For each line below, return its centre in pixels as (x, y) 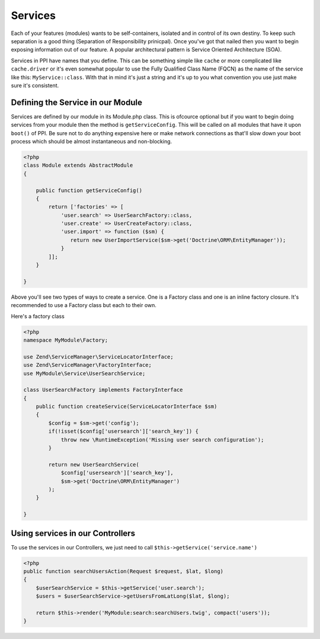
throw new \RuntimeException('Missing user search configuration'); (162, 440)
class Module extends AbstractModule (78, 165)
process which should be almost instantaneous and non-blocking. (92, 141)
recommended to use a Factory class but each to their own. (84, 305)
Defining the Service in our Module (76, 102)
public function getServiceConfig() (89, 190)
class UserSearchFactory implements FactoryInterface (103, 390)
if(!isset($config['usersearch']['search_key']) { (123, 432)
